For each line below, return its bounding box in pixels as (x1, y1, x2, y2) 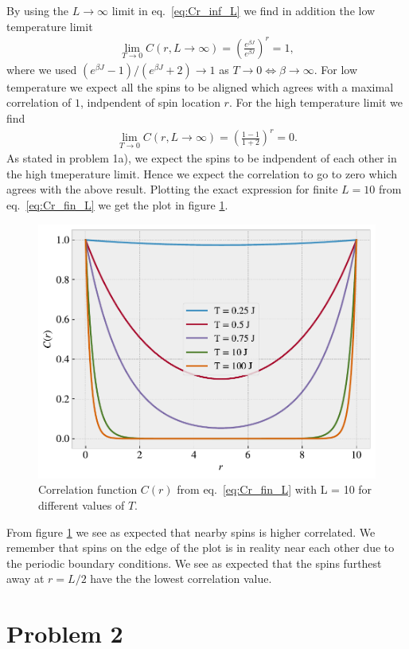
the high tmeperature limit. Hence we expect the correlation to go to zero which (6, 165, 397, 182)
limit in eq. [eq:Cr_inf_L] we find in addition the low (111, 2, 376, 18)
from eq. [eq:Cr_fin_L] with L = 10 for (177, 481, 372, 498)
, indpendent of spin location (80, 94, 220, 111)
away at (6, 570, 45, 587)
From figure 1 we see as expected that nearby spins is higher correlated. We (6, 523, 376, 540)
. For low (314, 61, 358, 77)
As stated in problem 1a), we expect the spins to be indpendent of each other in (6, 150, 397, 166)
